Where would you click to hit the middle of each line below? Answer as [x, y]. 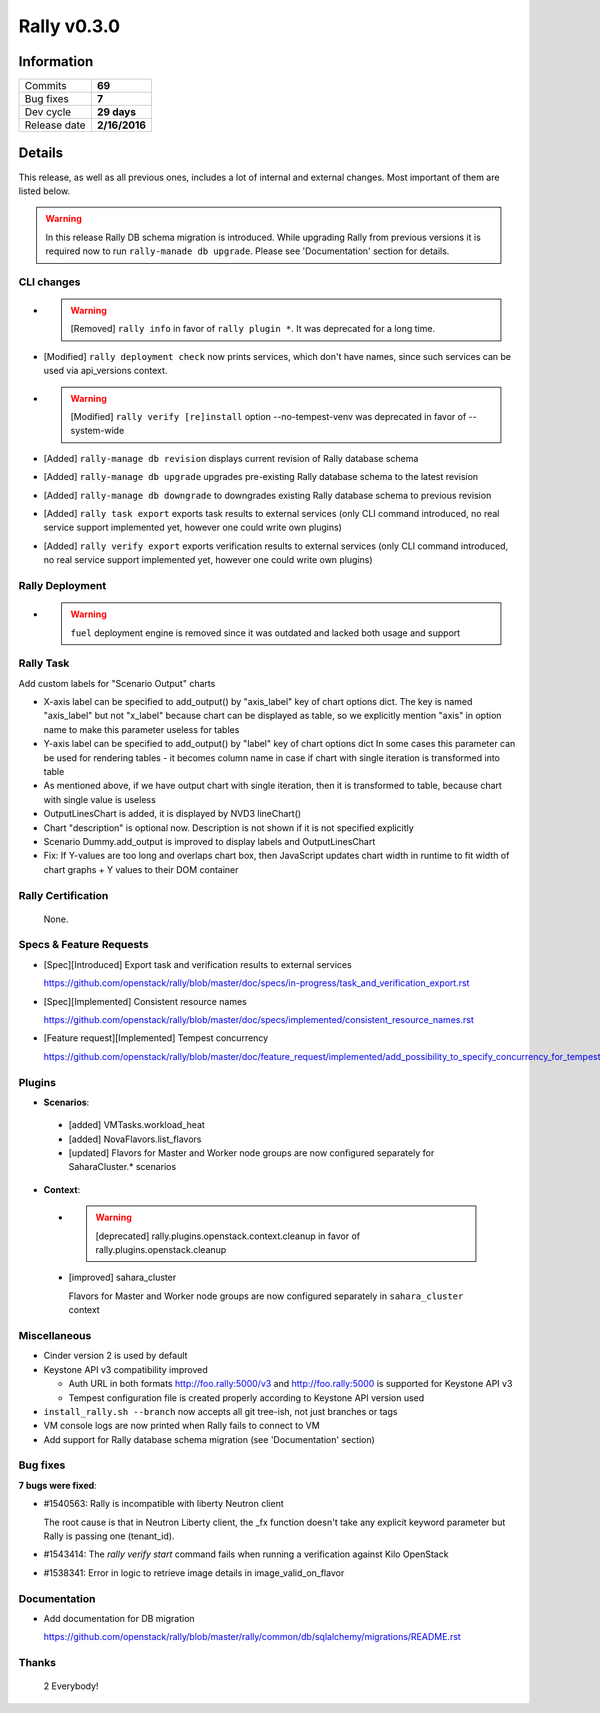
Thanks [37, 1663]
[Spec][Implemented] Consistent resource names [145, 1001]
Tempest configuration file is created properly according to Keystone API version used [246, 1397]
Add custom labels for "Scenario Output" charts [117, 683]
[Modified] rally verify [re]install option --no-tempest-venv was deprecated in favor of [268, 417]
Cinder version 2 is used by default [115, 1356]
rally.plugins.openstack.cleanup [161, 1250]
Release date [55, 125]
